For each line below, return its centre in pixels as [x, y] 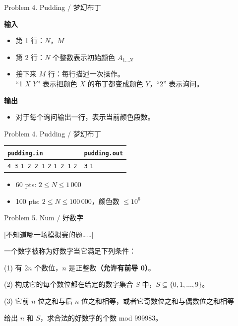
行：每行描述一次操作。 [86, 74]
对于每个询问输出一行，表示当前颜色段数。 [85, 117]
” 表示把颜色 [57, 83]
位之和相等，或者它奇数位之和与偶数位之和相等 [158, 301]
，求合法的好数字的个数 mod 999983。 [101, 317]
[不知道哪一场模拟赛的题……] [49, 234]
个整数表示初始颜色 [84, 57]
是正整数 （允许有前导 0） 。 [112, 267]
